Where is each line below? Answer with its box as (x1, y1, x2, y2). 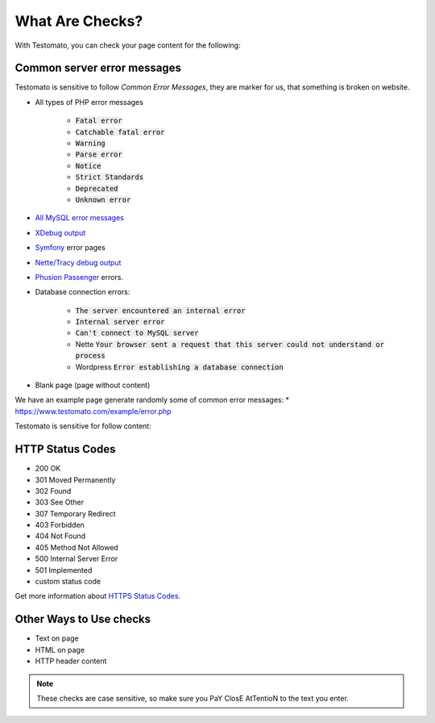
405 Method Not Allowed (35, 542, 118, 552)
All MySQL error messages (35, 213, 124, 223)
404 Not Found (35, 531, 86, 541)
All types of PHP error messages (35, 97, 144, 107)
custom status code (35, 577, 101, 587)
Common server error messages (14, 61, 181, 75)
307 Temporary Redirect (35, 508, 116, 518)
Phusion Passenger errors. (35, 272, 124, 282)
